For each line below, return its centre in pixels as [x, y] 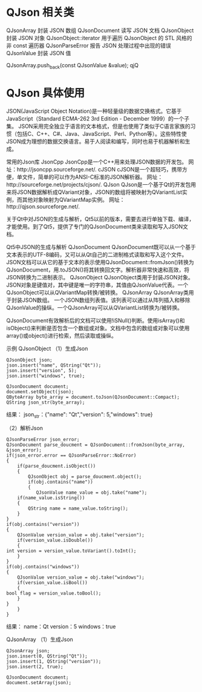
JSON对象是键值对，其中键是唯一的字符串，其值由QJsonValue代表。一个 [97, 285]
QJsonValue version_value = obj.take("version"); [81, 535]
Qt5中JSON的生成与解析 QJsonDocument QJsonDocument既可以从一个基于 [101, 247]
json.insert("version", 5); [42, 370]
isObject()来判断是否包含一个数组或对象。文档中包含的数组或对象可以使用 [98, 328]
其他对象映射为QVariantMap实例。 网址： [73, 199]
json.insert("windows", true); [46, 376]
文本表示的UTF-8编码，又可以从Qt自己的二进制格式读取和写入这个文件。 [97, 255]
